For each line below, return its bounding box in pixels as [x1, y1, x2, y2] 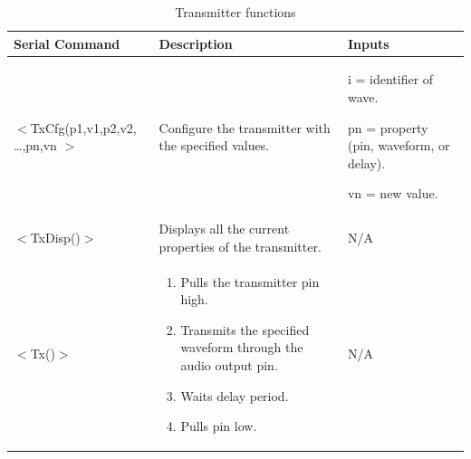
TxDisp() [30, 228, 81, 247]
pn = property [347, 118, 428, 137]
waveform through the [180, 338, 303, 357]
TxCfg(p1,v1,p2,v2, [30, 118, 137, 137]
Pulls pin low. [180, 416, 257, 435]
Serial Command [14, 33, 120, 53]
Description [159, 33, 233, 53]
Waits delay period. [180, 386, 289, 405]
